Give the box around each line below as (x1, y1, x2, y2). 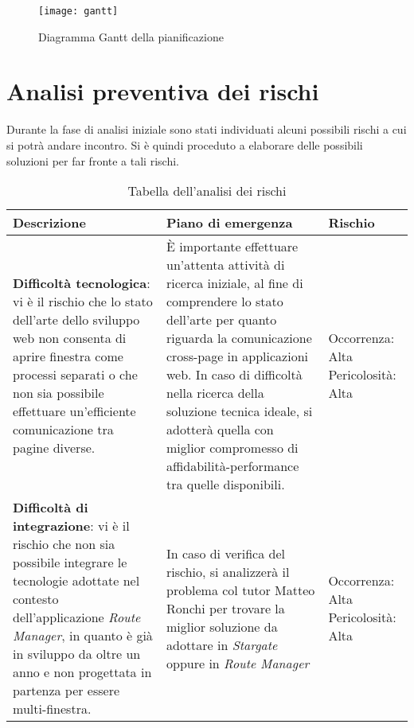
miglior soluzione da (166, 617, 278, 636)
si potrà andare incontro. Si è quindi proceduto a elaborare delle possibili (6, 136, 363, 153)
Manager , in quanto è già (13, 626, 153, 645)
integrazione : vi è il (13, 516, 130, 535)
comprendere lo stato (166, 292, 283, 311)
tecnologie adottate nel (13, 571, 140, 590)
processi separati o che (13, 365, 138, 384)
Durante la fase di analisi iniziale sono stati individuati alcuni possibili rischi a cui (6, 121, 407, 138)
